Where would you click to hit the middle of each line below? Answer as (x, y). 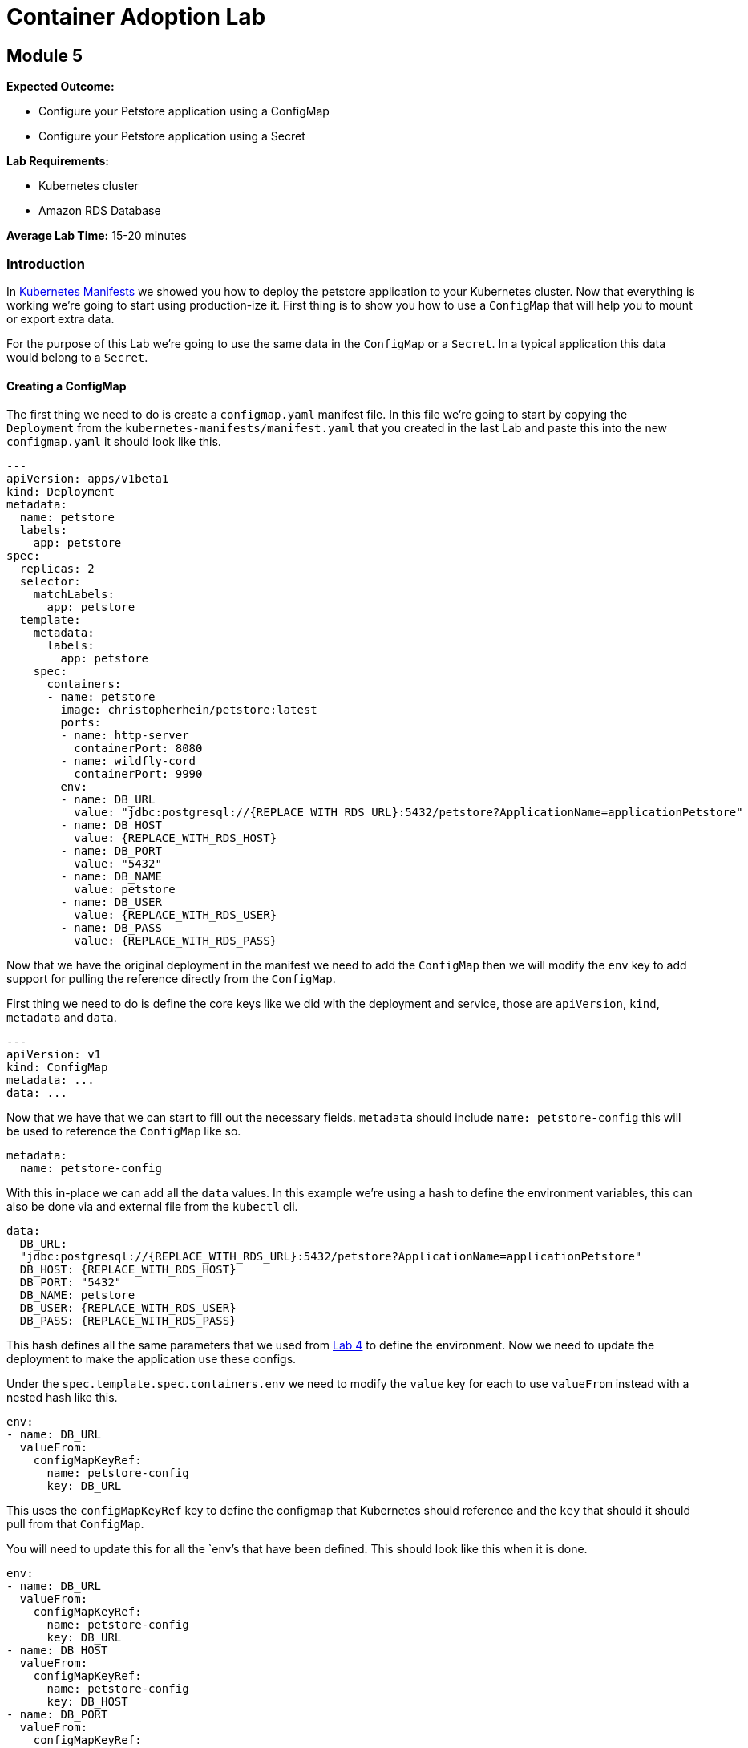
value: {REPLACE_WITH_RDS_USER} (176, 915)
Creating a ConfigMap (67, 386)
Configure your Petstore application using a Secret (172, 136)
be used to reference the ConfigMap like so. (124, 1131)
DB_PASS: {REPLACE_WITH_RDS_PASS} (128, 1321)
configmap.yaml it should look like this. (114, 442)
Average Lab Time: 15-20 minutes (97, 236)
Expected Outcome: (61, 87)
